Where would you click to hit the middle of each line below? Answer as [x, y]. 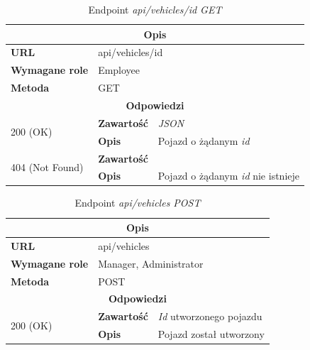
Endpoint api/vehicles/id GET [155, 9]
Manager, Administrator [151, 263]
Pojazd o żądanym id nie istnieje [228, 176]
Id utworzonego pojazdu [210, 316]
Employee [119, 70]
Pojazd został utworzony [211, 334]
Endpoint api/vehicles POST [138, 203]
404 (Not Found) [47, 166]
